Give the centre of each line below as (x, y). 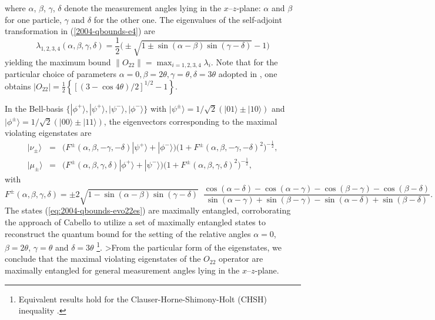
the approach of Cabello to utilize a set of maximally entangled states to (135, 221)
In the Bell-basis (34, 108)
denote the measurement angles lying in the (143, 8)
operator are (241, 259)
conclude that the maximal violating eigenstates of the (103, 259)
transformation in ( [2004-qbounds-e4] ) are (80, 31)
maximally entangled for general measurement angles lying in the (122, 270)
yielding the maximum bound (58, 61)
